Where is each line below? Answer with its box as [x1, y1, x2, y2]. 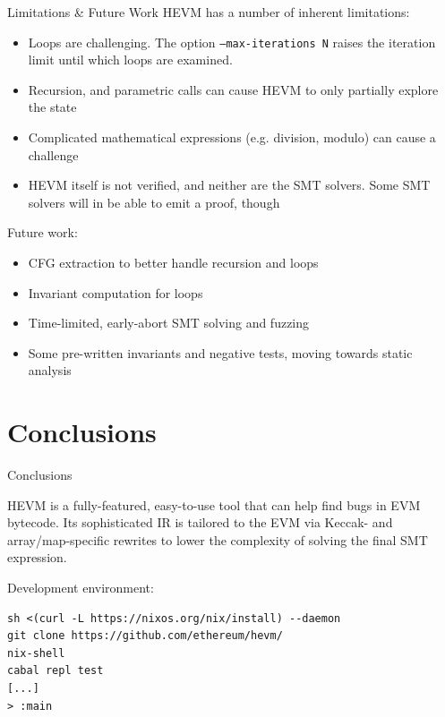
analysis [28, 361, 72, 380]
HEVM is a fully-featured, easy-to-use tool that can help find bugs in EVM [7, 495, 421, 514]
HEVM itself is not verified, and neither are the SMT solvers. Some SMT [28, 175, 431, 194]
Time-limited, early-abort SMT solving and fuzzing [28, 313, 310, 332]
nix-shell [7, 646, 65, 660]
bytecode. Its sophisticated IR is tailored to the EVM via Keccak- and [7, 513, 393, 532]
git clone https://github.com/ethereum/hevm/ [7, 629, 283, 643]
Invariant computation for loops [28, 283, 203, 302]
